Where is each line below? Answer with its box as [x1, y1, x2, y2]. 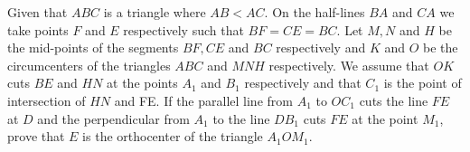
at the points [107, 73, 178, 92]
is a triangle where [103, 3, 206, 21]
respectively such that [123, 20, 244, 39]
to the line [212, 109, 270, 128]
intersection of [7, 90, 86, 109]
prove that [7, 127, 65, 146]
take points [7, 20, 69, 39]
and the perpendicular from [37, 109, 190, 128]
